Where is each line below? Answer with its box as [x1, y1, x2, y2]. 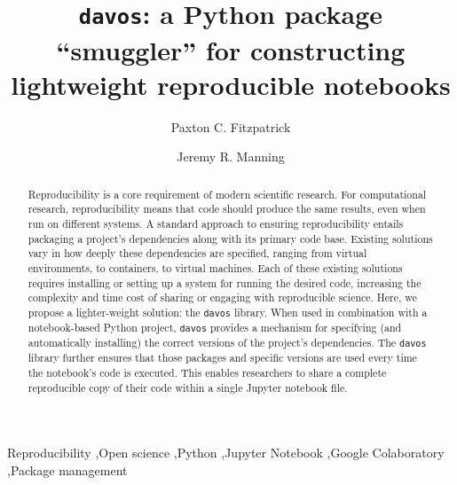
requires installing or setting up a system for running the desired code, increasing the [28, 275, 422, 290]
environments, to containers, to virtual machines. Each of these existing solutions [28, 260, 403, 275]
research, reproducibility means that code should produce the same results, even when [28, 201, 426, 216]
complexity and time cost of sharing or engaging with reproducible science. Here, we [28, 290, 417, 305]
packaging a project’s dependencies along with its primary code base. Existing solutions [28, 231, 433, 246]
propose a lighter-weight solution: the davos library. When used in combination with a [28, 304, 428, 319]
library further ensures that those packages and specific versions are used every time [28, 350, 417, 365]
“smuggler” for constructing [56, 31, 406, 67]
